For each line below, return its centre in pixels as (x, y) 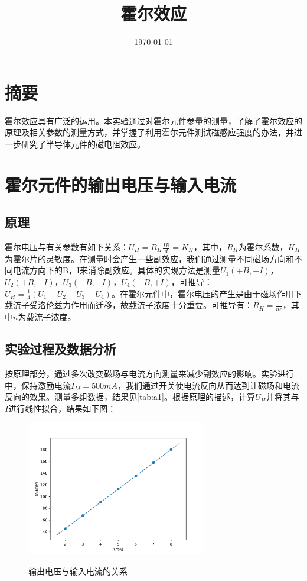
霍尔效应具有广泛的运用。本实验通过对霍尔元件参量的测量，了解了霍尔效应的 (153, 120)
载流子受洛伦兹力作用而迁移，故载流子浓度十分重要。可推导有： (129, 305)
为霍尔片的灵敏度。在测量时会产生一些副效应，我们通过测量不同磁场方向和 (149, 258)
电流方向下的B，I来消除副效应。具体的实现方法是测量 (116, 270)
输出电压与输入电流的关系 (78, 571)
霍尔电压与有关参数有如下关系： (67, 247)
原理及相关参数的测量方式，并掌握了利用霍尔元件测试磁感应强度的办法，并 (149, 132)
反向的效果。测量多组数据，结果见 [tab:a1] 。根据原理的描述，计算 (130, 397)
